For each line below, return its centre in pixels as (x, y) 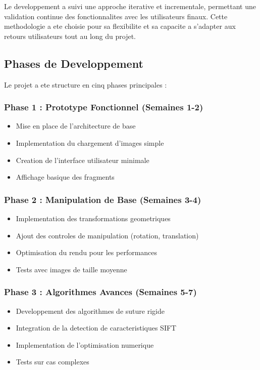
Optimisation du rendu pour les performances (87, 252)
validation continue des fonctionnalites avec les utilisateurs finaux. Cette (116, 16)
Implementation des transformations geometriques (93, 218)
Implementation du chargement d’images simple (90, 142)
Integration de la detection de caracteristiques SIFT (96, 328)
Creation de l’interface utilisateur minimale (83, 160)
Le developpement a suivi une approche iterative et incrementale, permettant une (130, 6)
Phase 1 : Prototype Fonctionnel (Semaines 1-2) (104, 107)
